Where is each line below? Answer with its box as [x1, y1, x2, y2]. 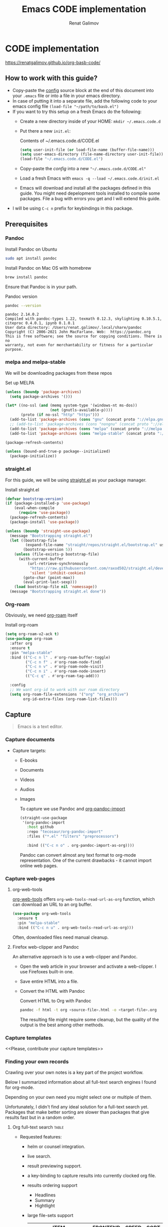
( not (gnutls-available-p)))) [49, 408, 113, 413]
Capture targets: [12, 747, 46, 754]
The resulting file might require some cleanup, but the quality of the [19, 1016, 159, 1022]
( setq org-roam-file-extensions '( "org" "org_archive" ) [9, 692, 128, 697]
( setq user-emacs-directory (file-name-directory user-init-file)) [19, 152, 163, 157]
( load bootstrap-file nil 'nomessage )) [14, 584, 97, 589]
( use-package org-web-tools [12, 911, 71, 916]
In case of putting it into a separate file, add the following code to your [12, 98, 157, 104]
